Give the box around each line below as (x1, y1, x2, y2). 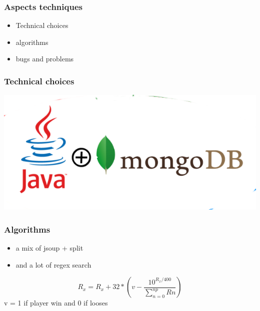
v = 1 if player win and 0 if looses (4, 298, 108, 308)
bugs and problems (15, 53, 74, 64)
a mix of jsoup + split (15, 243, 83, 253)
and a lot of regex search (15, 259, 91, 270)
